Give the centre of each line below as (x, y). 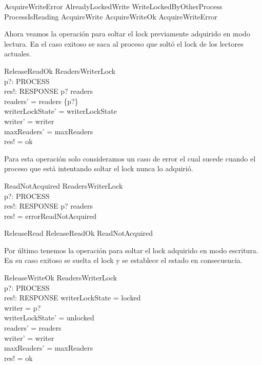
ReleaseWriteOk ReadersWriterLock (61, 278)
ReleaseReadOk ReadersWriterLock (60, 70)
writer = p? (23, 307)
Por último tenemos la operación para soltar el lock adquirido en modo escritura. (131, 250)
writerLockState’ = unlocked (49, 318)
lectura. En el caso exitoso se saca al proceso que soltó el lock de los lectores (124, 43)
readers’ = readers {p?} (41, 101)
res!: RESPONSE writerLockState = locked (73, 298)
